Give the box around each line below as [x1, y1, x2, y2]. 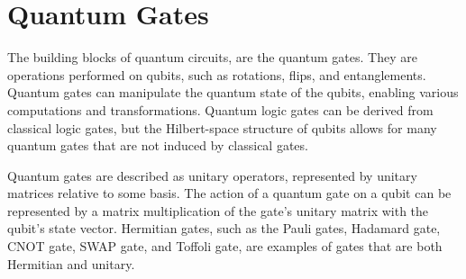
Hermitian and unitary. [7, 254, 135, 273]
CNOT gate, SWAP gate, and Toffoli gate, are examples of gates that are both [7, 237, 443, 256]
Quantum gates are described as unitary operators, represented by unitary [7, 166, 417, 184]
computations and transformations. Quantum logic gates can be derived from [7, 100, 434, 119]
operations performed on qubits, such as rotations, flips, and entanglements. [7, 65, 426, 84]
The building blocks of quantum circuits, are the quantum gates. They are [7, 48, 417, 67]
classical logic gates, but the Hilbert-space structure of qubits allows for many [7, 118, 437, 137]
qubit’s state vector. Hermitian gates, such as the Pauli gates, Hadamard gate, [7, 219, 441, 238]
